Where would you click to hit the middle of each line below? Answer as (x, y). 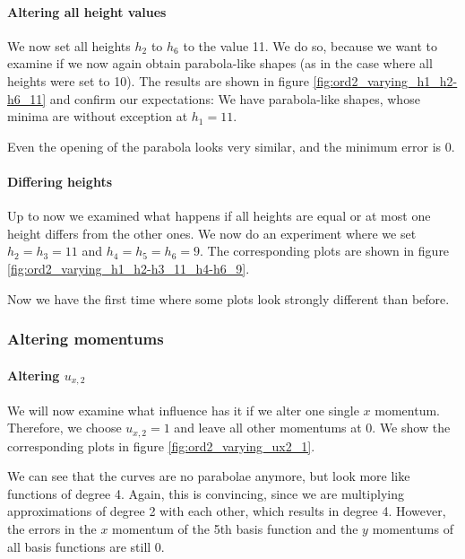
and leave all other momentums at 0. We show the (312, 428)
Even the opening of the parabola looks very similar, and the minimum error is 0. (231, 146)
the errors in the (52, 529)
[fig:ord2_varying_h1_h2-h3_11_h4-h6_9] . (129, 268)
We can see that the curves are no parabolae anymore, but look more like (209, 476)
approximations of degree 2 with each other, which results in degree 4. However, (227, 511)
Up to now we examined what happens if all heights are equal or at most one (219, 216)
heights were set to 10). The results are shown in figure (158, 80)
